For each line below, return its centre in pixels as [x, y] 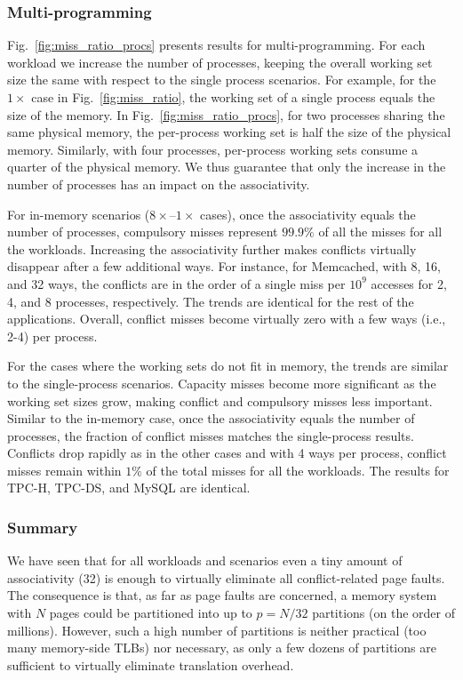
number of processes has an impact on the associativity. [159, 184]
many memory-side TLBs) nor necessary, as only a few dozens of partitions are [222, 648]
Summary [43, 527]
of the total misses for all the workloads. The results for [298, 470]
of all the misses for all [380, 232]
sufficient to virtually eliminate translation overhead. [151, 664]
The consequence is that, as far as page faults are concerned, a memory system [222, 595]
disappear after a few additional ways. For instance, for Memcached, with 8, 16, [224, 266]
